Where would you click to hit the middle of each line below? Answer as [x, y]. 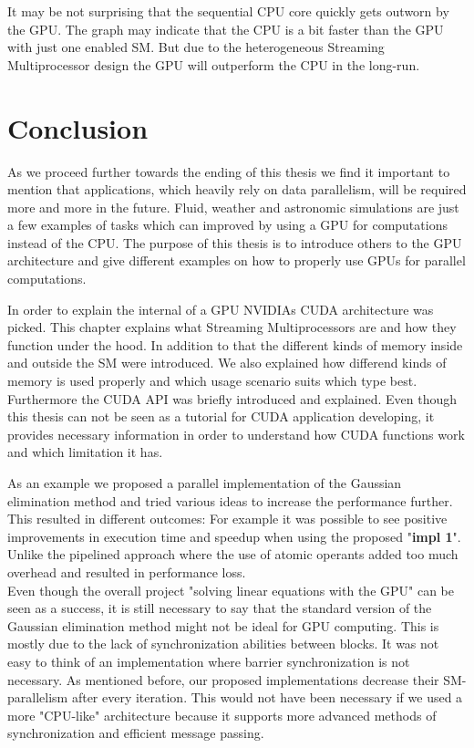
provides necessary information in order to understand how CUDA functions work [236, 434]
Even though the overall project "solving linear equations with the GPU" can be [231, 590]
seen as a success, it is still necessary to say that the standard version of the [220, 608]
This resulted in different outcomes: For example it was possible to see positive [227, 519]
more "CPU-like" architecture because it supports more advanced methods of [222, 715]
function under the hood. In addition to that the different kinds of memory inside [235, 344]
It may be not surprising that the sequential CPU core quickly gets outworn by [228, 11]
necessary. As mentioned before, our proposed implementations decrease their [223, 679]
